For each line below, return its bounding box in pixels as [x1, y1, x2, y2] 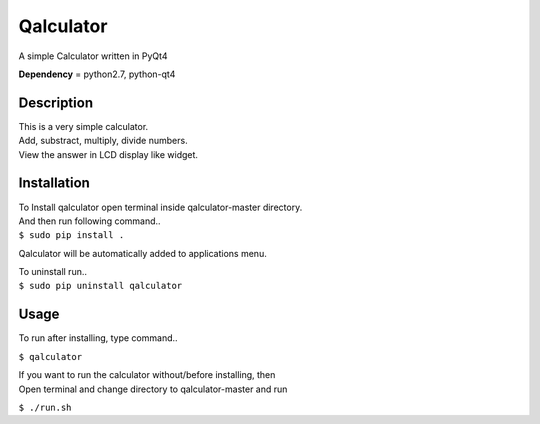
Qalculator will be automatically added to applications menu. [18, 247, 267, 259]
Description [18, 94, 94, 111]
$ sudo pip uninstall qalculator [18, 280, 183, 292]
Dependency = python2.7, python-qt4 [18, 68, 176, 80]
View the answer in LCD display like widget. [18, 148, 199, 160]
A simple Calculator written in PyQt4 [18, 50, 168, 62]
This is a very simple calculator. [18, 120, 149, 132]
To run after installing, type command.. [18, 332, 179, 344]
